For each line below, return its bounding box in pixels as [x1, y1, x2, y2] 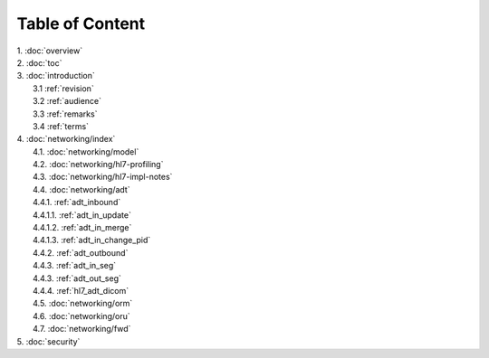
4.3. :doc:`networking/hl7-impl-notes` [33, 172, 173, 183]
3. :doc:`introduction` [16, 71, 95, 81]
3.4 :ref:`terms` [33, 120, 90, 131]
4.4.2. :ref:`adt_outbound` [33, 247, 129, 258]
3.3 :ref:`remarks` [33, 108, 98, 119]
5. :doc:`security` [16, 335, 81, 347]
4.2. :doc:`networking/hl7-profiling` [33, 159, 164, 170]
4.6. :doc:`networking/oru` [33, 310, 130, 321]
